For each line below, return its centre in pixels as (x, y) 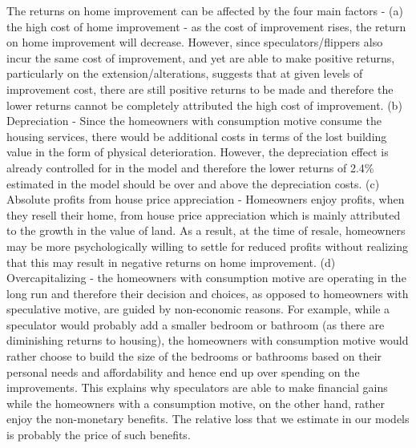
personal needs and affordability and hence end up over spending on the (183, 371)
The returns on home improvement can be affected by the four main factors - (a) (205, 10)
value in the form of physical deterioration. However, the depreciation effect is (198, 152)
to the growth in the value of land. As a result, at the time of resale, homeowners (206, 230)
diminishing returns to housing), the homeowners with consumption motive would (208, 340)
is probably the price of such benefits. (99, 435)
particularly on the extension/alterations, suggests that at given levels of (185, 73)
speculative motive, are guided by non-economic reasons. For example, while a (198, 309)
